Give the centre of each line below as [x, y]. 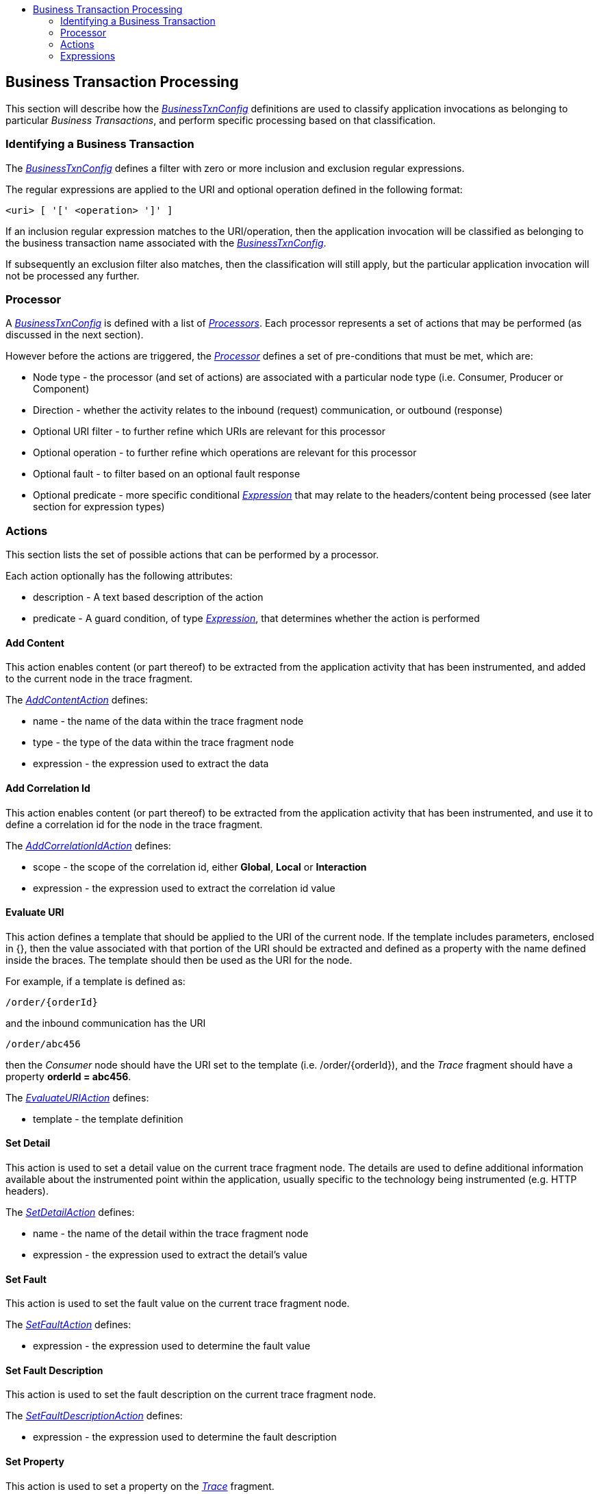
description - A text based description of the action [148, 597]
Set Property [35, 1462]
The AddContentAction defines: [77, 700]
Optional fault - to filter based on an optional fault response [167, 474]
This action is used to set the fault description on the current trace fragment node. [191, 1395]
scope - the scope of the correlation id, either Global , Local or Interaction [200, 867]
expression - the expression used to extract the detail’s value [170, 1254]
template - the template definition [108, 1119]
